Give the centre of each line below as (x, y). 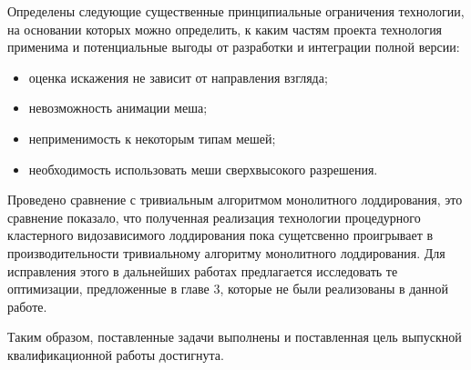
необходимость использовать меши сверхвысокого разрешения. (203, 169)
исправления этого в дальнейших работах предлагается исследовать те (203, 270)
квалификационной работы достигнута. (116, 354)
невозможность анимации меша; (118, 108)
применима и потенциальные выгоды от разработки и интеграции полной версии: (234, 47)
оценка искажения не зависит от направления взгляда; (178, 77)
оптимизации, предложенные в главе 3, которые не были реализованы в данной (228, 289)
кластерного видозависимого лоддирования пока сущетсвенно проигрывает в (220, 235)
